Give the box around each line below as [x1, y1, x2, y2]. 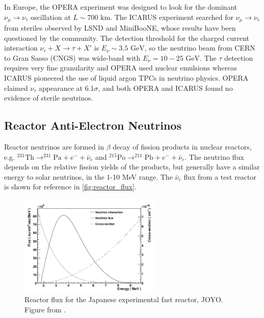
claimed [4, 82, 28, 93]
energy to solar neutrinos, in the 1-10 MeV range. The [4, 171, 173, 182]
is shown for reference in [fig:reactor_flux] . [4, 181, 137, 192]
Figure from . [24, 304, 66, 314]
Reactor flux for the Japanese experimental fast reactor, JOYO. [24, 294, 223, 305]
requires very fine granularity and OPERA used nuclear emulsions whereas [4, 62, 237, 73]
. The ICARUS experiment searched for [110, 11, 234, 22]
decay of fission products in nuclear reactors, [113, 141, 252, 152]
